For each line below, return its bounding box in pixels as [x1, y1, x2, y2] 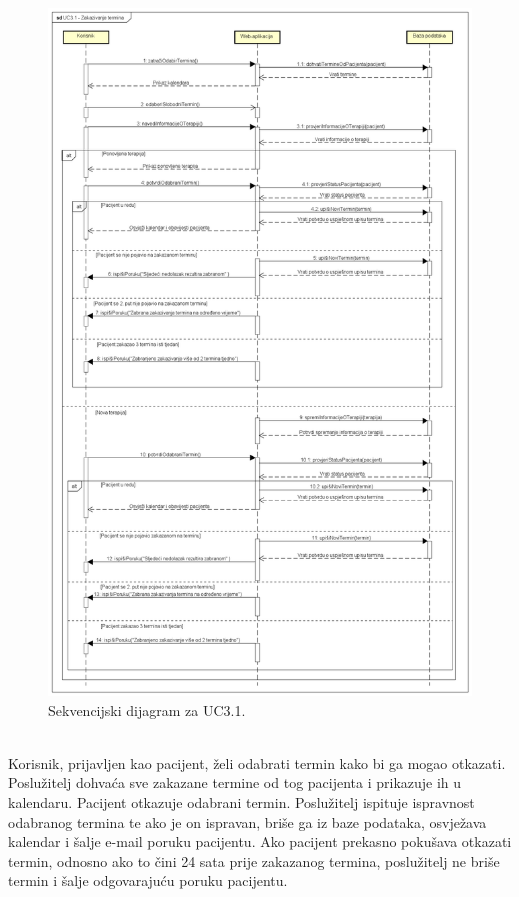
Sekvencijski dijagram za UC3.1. [48, 699, 246, 720]
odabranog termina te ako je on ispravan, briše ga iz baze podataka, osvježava [8, 811, 487, 832]
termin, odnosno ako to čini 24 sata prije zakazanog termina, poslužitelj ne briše [8, 850, 500, 871]
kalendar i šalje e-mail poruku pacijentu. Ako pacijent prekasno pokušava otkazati [8, 831, 512, 852]
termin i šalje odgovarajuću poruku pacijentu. [8, 870, 288, 891]
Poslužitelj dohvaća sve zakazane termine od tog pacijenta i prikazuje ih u [8, 772, 462, 793]
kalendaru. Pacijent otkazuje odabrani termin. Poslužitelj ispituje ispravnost [8, 792, 475, 813]
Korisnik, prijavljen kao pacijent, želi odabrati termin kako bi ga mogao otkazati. [8, 752, 506, 773]
